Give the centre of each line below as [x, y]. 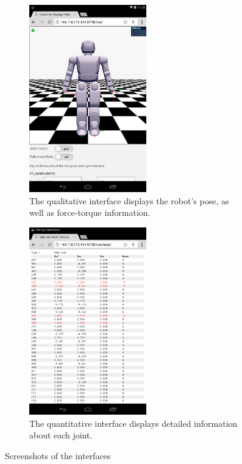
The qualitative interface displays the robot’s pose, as [129, 200]
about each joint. [61, 435]
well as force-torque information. [90, 212]
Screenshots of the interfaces [58, 455]
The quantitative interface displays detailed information [133, 423]
